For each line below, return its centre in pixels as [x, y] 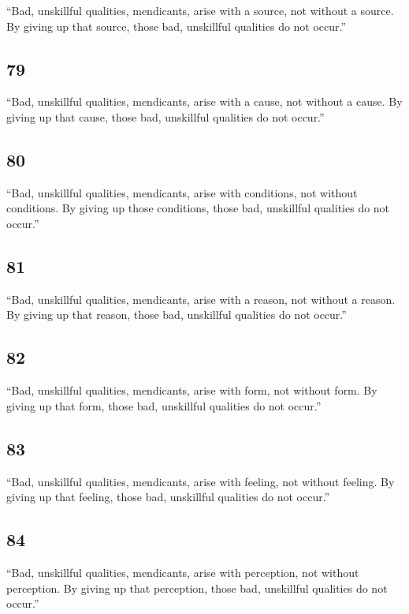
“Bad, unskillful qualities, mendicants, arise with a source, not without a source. [200, 10]
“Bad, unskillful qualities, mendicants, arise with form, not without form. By [192, 390]
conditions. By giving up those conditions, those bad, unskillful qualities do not [198, 208]
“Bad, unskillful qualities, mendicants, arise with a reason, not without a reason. [201, 299]
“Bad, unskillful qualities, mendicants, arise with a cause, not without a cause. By [204, 101]
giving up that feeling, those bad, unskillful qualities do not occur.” [168, 497]
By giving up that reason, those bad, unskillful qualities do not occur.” [177, 314]
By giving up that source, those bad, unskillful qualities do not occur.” [177, 26]
